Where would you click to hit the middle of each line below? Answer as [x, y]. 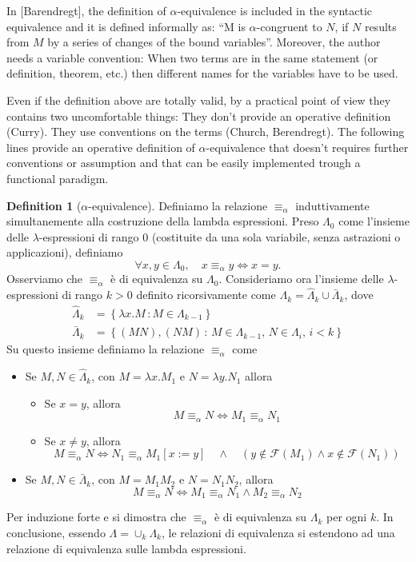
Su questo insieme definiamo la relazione [106, 349]
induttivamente [332, 205]
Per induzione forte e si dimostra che [96, 517]
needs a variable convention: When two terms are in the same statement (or [192, 57]
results [380, 26]
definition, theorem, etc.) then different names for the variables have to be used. [202, 73]
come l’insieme [374, 221]
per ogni [347, 517]
